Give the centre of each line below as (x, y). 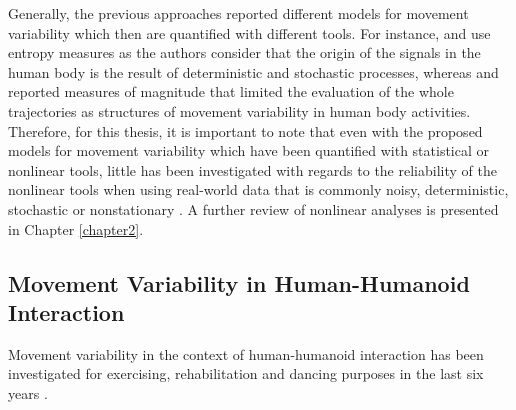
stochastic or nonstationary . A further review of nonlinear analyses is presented (253, 208)
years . (28, 392)
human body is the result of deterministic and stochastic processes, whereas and (253, 71)
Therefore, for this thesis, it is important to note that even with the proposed (245, 130)
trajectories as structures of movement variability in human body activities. (239, 110)
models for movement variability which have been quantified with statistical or (249, 150)
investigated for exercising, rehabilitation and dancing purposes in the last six (246, 373)
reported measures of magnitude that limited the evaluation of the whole (231, 91)
